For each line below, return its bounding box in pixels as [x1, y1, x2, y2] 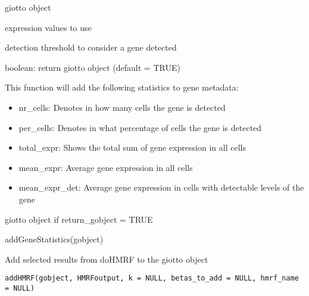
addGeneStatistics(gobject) [5, 233, 104, 245]
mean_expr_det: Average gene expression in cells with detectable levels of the [18, 181, 304, 194]
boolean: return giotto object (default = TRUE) [5, 61, 180, 73]
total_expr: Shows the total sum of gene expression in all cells [18, 141, 246, 154]
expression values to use [5, 21, 92, 33]
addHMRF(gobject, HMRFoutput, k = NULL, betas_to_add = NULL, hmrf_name [5, 274, 299, 283]
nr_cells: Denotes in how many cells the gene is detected [18, 101, 226, 113]
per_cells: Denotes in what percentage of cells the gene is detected [18, 121, 262, 133]
